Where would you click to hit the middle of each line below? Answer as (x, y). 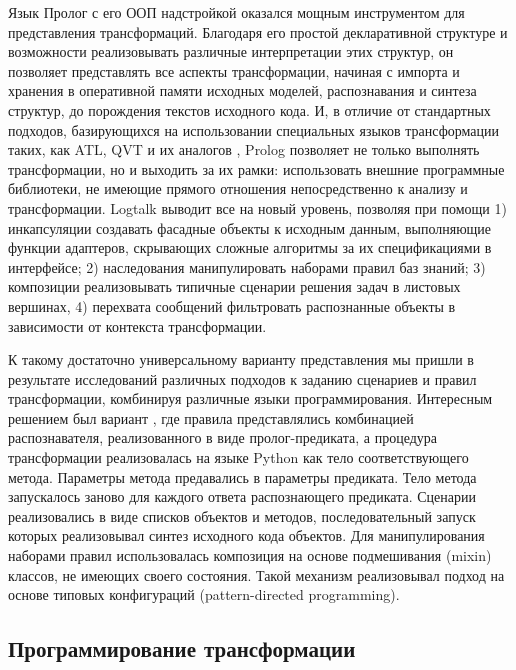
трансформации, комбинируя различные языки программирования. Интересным (250, 398)
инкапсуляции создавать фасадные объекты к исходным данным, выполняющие (250, 227)
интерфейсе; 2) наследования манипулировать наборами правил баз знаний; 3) (247, 266)
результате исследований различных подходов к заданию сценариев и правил (242, 378)
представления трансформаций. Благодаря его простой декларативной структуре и (258, 31)
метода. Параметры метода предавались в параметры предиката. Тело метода (242, 476)
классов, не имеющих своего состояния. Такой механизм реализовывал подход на (256, 574)
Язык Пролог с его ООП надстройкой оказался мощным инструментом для (236, 12)
